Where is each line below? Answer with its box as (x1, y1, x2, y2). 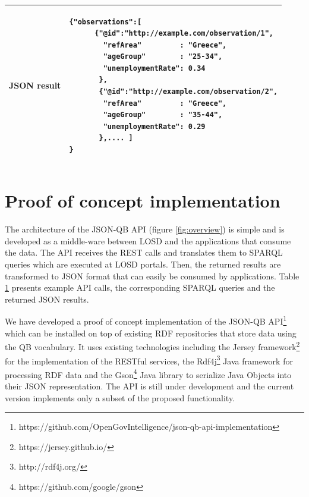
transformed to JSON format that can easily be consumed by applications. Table (5, 269, 299, 282)
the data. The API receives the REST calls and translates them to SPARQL (5, 246, 283, 259)
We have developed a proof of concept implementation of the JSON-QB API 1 (5, 313, 287, 328)
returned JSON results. (5, 292, 89, 305)
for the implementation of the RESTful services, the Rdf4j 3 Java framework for (5, 353, 293, 367)
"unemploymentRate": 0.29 (103, 122, 206, 131)
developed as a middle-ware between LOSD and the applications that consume (5, 234, 291, 247)
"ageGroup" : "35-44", (103, 111, 223, 119)
